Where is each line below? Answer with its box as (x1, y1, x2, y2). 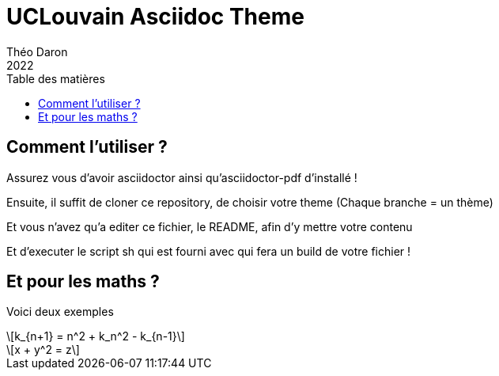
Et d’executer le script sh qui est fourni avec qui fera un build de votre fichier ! (6, 244, 411, 258)
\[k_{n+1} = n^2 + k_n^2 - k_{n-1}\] (6, 329, 185, 344)
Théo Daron (6, 44, 68, 59)
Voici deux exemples (6, 305, 114, 319)
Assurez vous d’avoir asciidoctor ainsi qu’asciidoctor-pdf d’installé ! (6, 170, 357, 184)
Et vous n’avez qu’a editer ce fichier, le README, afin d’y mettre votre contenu (6, 219, 413, 234)
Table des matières (6, 71, 105, 85)
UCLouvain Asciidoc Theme (6, 3, 304, 30)
